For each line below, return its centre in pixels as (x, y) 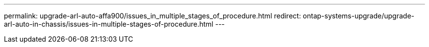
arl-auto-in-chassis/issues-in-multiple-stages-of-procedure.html (109, 24)
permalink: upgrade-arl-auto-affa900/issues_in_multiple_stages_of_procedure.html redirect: (153, 16)
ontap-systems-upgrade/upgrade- (358, 16)
